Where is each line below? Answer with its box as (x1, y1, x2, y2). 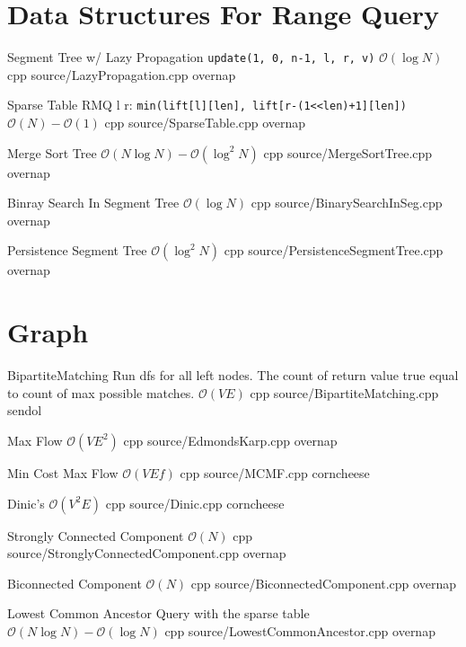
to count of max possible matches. (7, 383, 195, 402)
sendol (7, 401, 42, 420)
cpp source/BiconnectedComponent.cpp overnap (190, 573, 456, 592)
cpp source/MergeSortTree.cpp (263, 143, 433, 162)
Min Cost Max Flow (7, 463, 119, 482)
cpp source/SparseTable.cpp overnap (104, 113, 306, 132)
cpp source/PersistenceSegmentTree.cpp (224, 241, 444, 260)
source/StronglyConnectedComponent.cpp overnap (7, 544, 286, 563)
